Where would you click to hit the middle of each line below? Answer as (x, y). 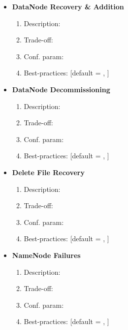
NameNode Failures (46, 255)
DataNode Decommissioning (61, 89)
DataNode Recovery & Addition (68, 6)
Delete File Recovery (48, 172)
